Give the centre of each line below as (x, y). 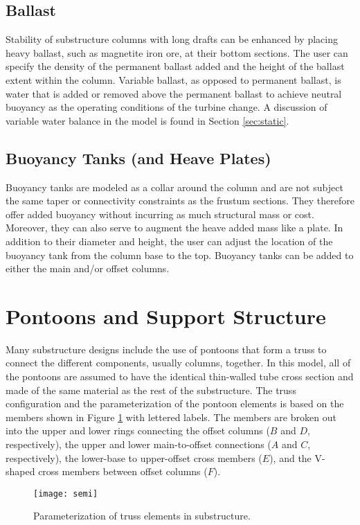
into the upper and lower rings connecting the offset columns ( (138, 430)
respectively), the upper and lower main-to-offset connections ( (138, 444)
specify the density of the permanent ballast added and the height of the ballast (175, 66)
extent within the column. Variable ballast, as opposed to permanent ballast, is (173, 79)
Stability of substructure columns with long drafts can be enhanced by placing (172, 39)
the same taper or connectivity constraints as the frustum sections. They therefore (180, 201)
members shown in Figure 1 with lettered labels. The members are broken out (171, 417)
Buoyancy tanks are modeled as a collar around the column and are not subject (174, 187)
